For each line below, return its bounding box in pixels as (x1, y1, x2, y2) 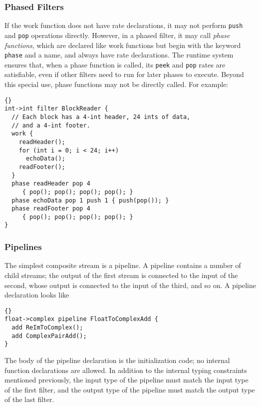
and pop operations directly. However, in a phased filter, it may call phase (4, 29, 230, 40)
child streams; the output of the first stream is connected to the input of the (4, 269, 238, 280)
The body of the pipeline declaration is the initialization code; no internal (4, 355, 230, 365)
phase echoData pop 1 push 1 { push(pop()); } (11, 196, 169, 204)
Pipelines (4, 240, 42, 253)
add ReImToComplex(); (11, 324, 83, 331)
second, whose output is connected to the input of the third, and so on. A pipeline (4, 279, 256, 290)
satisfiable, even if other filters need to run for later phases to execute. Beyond (4, 69, 244, 79)
